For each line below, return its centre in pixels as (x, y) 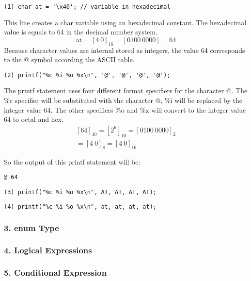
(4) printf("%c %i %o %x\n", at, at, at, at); (80, 207)
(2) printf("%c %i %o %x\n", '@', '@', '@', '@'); (87, 75)
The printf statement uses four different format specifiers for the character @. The (126, 91)
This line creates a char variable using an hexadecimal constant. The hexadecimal (125, 22)
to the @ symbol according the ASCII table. (69, 59)
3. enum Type (31, 228)
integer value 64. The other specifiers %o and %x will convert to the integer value (125, 109)
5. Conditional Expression (55, 272)
